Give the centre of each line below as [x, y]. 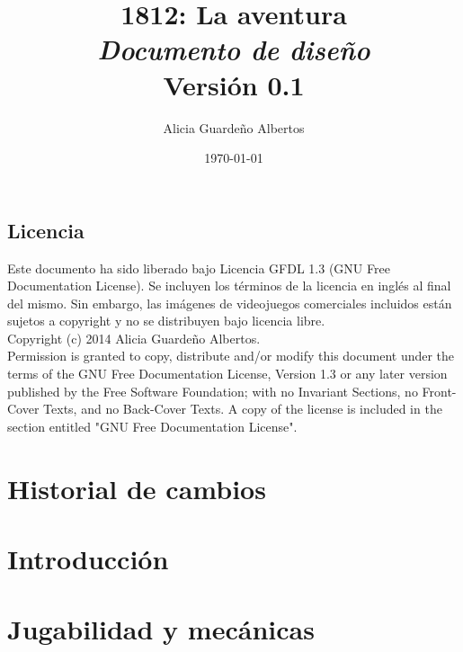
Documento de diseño [234, 49]
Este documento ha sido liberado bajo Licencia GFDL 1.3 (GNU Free [199, 268]
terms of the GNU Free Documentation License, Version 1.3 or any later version [227, 374]
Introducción [88, 558]
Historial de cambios [137, 488]
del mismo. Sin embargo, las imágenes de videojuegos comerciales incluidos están [230, 303]
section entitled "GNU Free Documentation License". [152, 426]
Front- [439, 391]
